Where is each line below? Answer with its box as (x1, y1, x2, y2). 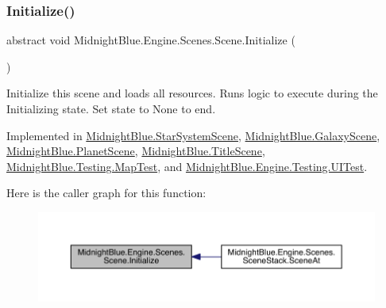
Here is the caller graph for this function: (6, 184, 207, 201)
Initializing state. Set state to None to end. (6, 101, 216, 116)
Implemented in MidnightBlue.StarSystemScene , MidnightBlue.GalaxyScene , (6, 127, 380, 143)
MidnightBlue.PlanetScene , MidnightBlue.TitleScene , (6, 143, 265, 159)
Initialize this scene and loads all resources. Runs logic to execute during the (6, 85, 378, 101)
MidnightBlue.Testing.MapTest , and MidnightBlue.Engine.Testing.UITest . (6, 158, 368, 174)
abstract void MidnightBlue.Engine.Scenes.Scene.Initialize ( (6, 32, 295, 48)
